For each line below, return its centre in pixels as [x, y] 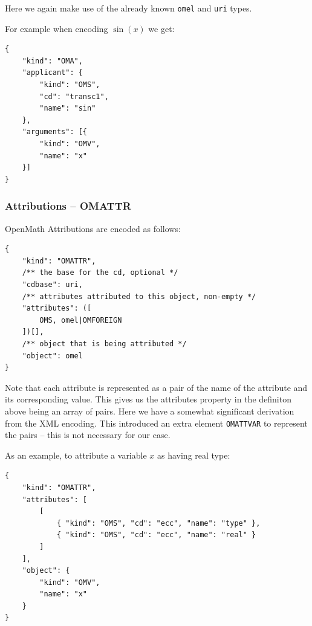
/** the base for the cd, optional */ [100, 273]
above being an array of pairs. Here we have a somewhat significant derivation [150, 411]
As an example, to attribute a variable [76, 455]
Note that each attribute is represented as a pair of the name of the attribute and [156, 387]
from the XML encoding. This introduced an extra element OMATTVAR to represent [156, 423]
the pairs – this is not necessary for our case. [88, 435]
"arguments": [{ [55, 132]
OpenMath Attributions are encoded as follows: [93, 228]
